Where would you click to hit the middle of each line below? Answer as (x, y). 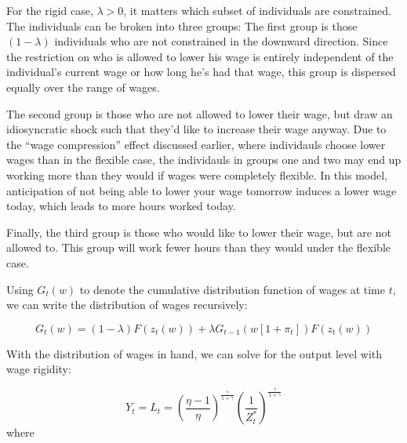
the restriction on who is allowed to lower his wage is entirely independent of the (200, 56)
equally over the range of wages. (83, 87)
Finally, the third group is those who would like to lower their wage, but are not (199, 232)
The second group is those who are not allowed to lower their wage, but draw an (200, 113)
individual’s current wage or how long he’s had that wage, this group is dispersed (201, 72)
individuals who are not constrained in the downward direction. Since (221, 41)
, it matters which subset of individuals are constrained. (257, 10)
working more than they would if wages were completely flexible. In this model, (197, 174)
